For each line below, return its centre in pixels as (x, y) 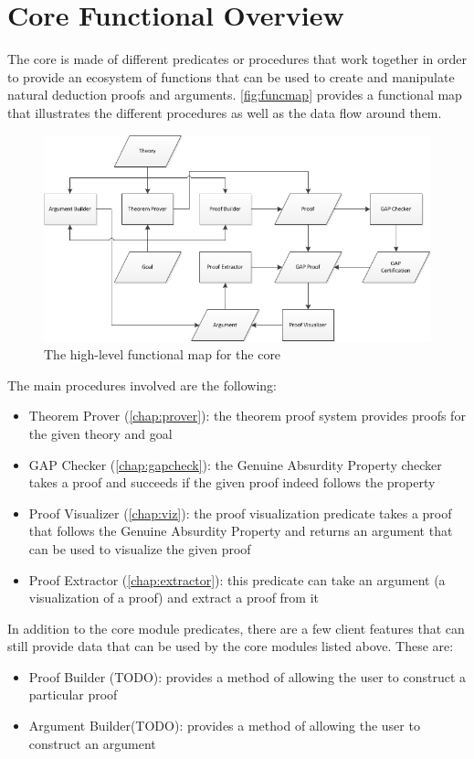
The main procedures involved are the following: (142, 385)
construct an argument (92, 743)
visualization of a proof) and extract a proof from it (174, 598)
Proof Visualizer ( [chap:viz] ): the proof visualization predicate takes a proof (240, 513)
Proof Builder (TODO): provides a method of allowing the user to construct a (247, 676)
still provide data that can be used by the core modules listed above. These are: (231, 646)
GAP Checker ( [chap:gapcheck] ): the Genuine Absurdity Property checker (235, 464)
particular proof (73, 695)
